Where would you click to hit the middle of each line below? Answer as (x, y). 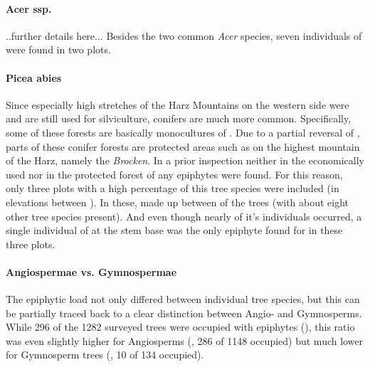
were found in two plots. (58, 49)
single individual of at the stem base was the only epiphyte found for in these (174, 230)
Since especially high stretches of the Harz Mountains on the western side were (178, 104)
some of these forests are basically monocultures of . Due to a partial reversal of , (183, 132)
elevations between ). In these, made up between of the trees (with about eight (178, 202)
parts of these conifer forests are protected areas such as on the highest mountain (183, 146)
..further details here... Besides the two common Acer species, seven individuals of (184, 35)
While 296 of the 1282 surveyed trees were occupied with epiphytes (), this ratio (180, 327)
